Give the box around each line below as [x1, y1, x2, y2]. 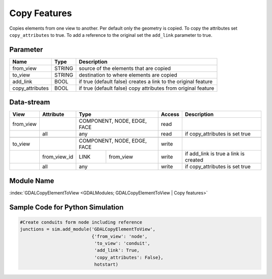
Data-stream [9, 98, 50, 107]
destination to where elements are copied [79, 71, 177, 78]
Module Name [9, 176, 54, 185]
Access [161, 111, 180, 118]
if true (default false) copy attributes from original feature [79, 85, 215, 92]
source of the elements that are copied [79, 64, 171, 72]
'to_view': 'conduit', [94, 241, 151, 246]
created [184, 157, 203, 164]
